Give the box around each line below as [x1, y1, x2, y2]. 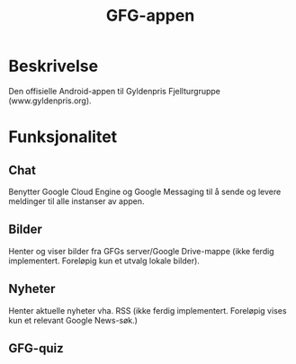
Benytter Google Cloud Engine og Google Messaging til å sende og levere [8, 186, 282, 197]
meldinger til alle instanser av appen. [8, 195, 145, 207]
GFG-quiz [8, 341, 64, 356]
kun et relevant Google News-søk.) [8, 315, 139, 325]
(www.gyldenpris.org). [8, 95, 92, 106]
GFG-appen [105, 5, 195, 26]
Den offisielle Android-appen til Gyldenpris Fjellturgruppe [8, 85, 221, 96]
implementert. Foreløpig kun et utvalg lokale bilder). [8, 255, 200, 266]
